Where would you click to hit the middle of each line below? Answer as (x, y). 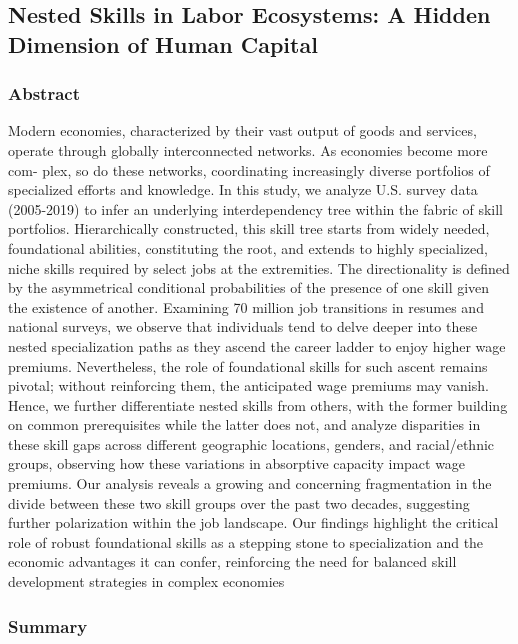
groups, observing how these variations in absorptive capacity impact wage (237, 463)
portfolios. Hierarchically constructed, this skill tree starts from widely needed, (249, 228)
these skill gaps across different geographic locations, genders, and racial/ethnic (251, 443)
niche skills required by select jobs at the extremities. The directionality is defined (259, 267)
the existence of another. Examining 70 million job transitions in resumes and (246, 306)
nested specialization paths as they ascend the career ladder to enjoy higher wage (257, 345)
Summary (48, 625)
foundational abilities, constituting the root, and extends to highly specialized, (248, 247)
